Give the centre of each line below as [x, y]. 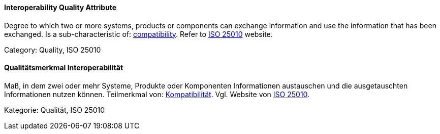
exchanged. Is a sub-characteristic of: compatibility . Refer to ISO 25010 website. [138, 34]
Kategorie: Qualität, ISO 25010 [55, 110]
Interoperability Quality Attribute [60, 7]
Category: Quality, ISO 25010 [53, 50]
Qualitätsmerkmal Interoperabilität [64, 68]
